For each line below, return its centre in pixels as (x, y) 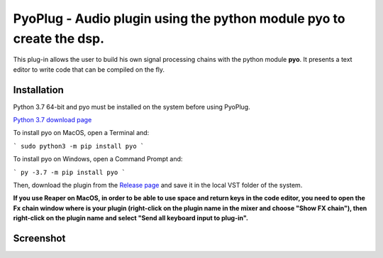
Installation (38, 90)
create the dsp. (59, 38)
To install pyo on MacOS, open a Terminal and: (81, 133)
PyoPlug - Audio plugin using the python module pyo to (179, 18)
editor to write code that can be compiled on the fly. (89, 69)
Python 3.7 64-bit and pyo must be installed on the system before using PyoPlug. (132, 107)
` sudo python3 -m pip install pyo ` (79, 146)
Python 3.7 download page (52, 120)
